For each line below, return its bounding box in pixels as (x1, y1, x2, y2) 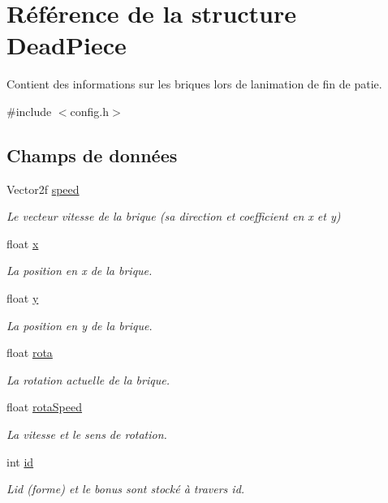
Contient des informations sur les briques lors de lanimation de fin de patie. (6, 75, 382, 92)
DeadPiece (6, 28, 127, 62)
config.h (70, 102, 110, 119)
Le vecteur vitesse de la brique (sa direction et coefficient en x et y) (6, 208, 341, 225)
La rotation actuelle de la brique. (6, 371, 170, 388)
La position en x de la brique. (6, 262, 153, 279)
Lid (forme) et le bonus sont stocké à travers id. (6, 480, 245, 497)
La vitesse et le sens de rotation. (6, 426, 167, 443)
